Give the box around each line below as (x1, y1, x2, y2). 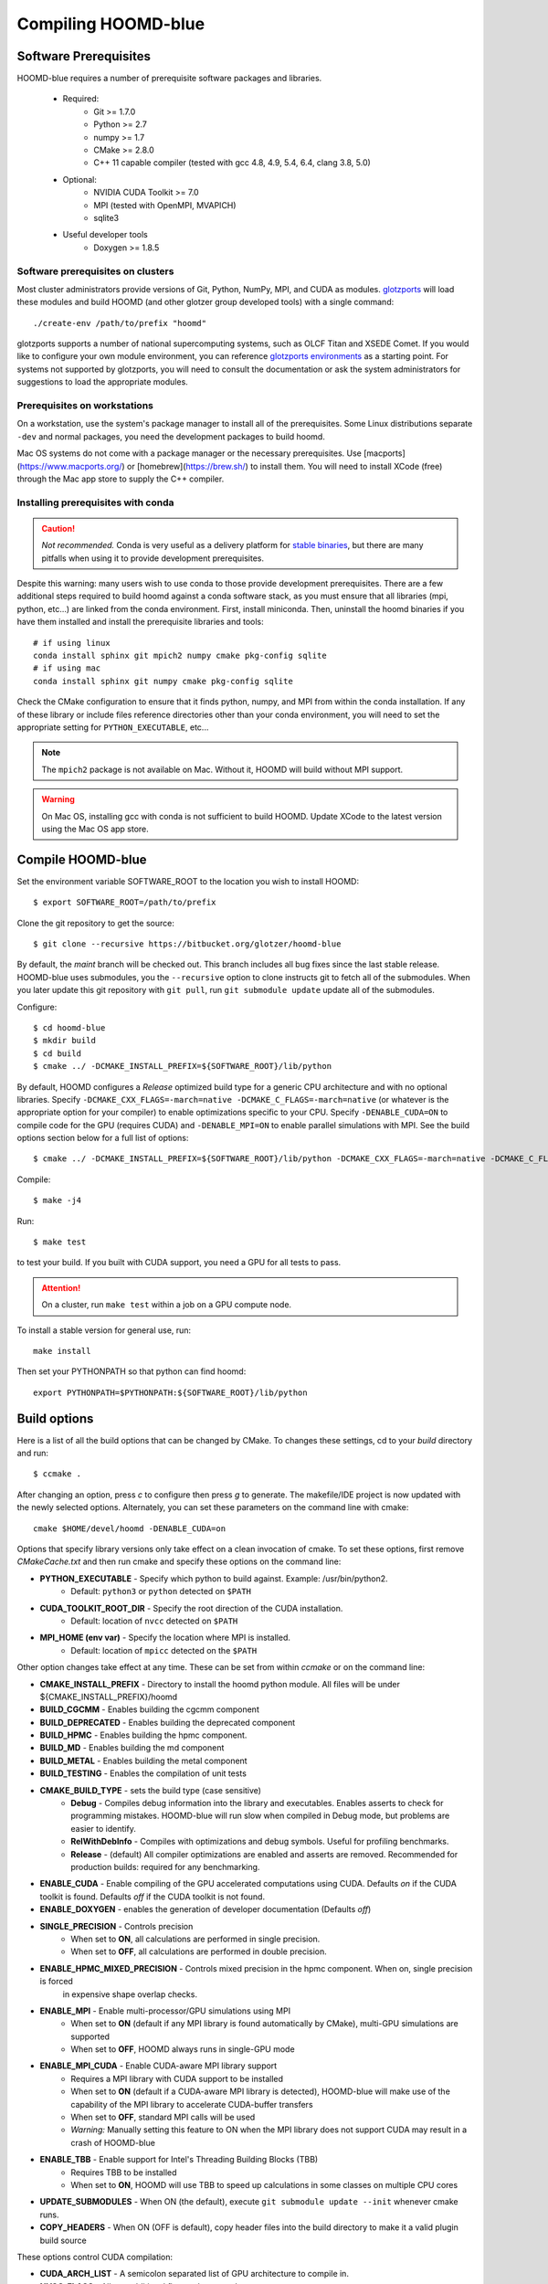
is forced (39, 1976, 73, 1987)
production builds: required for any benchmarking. (70, 1862, 260, 1872)
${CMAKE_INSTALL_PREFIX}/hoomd (39, 1691, 178, 1702)
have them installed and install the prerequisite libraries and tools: (16, 617, 264, 628)
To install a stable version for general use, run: (16, 1325, 192, 1336)
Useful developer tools (62, 229, 148, 240)
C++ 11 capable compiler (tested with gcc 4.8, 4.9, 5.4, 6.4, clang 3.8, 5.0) (93, 157, 372, 168)
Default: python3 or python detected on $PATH (70, 1586, 251, 1597)
